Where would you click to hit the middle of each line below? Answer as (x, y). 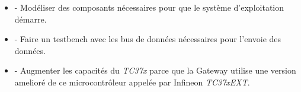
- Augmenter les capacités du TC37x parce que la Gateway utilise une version (155, 70)
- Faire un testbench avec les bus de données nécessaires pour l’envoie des (148, 39)
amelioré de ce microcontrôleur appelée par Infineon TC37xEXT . (132, 82)
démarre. (31, 19)
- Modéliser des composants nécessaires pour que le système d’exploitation (149, 7)
